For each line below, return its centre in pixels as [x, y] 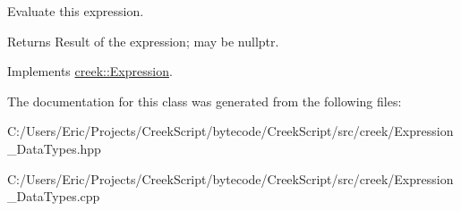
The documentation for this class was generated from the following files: [205, 101]
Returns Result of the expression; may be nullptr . [143, 41]
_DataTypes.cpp [54, 196]
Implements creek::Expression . [90, 71]
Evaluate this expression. [76, 11]
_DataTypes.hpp [54, 148]
